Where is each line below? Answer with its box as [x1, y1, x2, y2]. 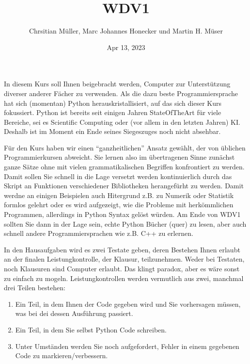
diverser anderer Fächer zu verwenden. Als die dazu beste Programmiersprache [4, 88, 238, 98]
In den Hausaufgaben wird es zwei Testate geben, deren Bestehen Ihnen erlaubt [4, 244, 240, 254]
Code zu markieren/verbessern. [15, 350, 108, 361]
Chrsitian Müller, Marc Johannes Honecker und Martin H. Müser [29, 26, 223, 36]
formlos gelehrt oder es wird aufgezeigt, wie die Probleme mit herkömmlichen [4, 199, 234, 210]
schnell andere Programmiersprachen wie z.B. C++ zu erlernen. [4, 228, 193, 238]
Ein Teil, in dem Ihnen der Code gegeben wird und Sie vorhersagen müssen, [15, 298, 241, 309]
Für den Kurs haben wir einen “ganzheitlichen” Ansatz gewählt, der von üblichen [4, 142, 246, 152]
